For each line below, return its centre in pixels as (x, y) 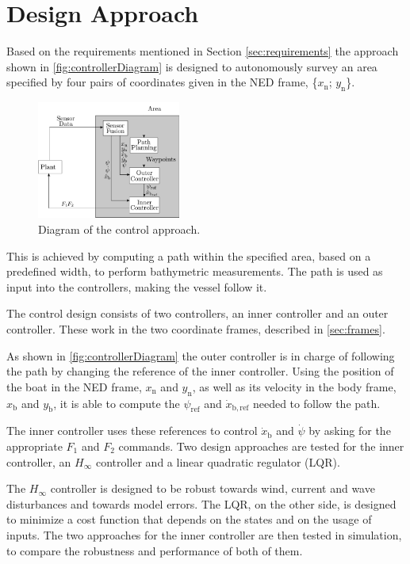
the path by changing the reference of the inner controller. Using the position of (200, 371)
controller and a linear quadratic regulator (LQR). (218, 461)
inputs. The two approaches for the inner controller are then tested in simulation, (204, 534)
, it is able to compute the (117, 403)
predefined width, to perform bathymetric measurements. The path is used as (195, 271)
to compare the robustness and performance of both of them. (155, 550)
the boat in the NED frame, (74, 386)
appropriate (34, 446)
